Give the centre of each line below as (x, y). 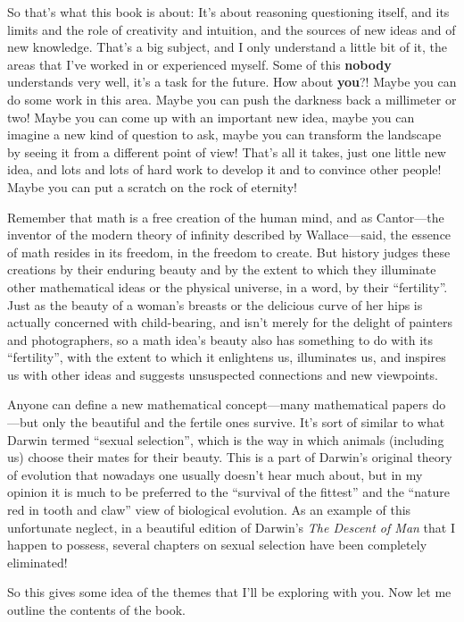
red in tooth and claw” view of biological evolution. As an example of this (209, 510)
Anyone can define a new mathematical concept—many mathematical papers (218, 404)
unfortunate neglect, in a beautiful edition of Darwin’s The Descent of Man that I (231, 527)
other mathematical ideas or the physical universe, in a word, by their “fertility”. (228, 286)
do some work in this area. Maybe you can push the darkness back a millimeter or (232, 99)
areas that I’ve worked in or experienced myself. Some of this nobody (199, 64)
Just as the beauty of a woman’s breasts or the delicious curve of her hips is (215, 304)
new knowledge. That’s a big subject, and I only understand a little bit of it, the (228, 47)
